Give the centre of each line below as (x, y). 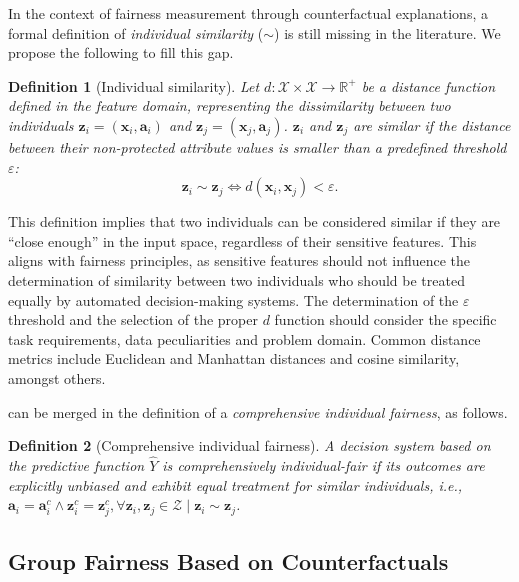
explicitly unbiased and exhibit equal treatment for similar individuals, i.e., (235, 484)
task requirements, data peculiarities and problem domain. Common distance (244, 338)
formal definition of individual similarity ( (136, 32)
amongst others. (57, 377)
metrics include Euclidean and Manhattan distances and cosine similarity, (234, 358)
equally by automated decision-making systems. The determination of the (233, 299)
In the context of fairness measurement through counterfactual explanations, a (248, 13)
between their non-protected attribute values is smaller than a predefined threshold (257, 146)
